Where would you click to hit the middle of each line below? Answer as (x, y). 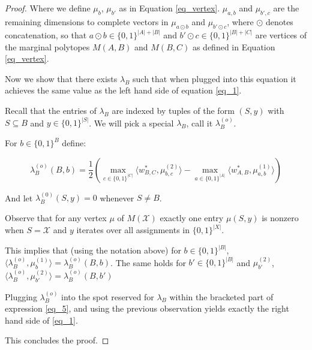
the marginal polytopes (47, 46)
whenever (117, 197)
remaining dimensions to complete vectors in (87, 21)
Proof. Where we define (48, 8)
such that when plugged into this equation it (214, 78)
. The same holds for (148, 262)
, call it (199, 123)
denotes (279, 21)
